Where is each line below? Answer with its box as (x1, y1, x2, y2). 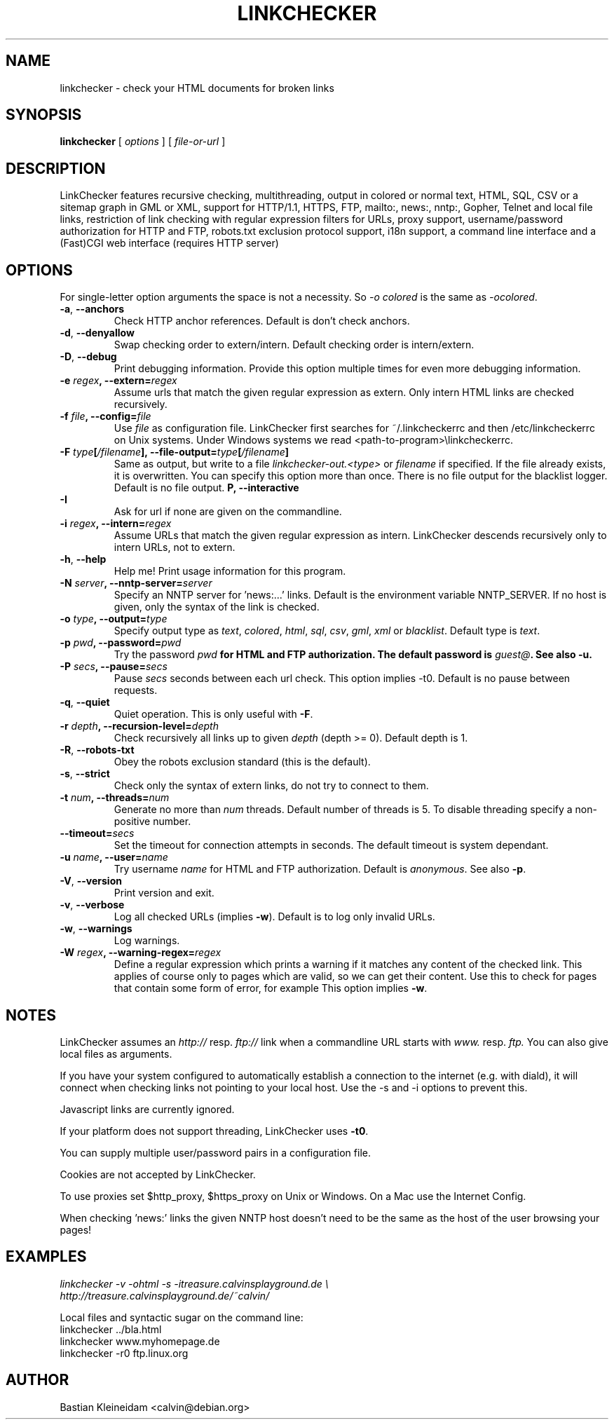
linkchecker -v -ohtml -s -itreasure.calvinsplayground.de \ (60, 1277, 329, 1290)
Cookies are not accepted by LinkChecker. (60, 1168, 256, 1180)
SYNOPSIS (6, 106, 82, 124)
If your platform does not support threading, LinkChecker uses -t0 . (60, 1124, 369, 1137)
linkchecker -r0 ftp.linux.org (60, 1346, 189, 1359)
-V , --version (60, 875, 122, 887)
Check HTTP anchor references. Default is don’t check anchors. (114, 315, 410, 327)
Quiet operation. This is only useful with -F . (114, 708, 313, 721)
